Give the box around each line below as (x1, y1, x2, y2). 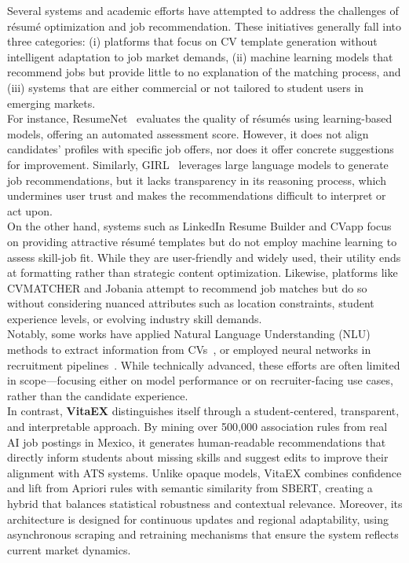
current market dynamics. (7, 541, 131, 557)
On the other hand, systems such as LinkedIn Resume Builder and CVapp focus (7, 218, 392, 234)
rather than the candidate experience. (7, 387, 188, 403)
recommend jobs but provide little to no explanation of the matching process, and (7, 64, 401, 80)
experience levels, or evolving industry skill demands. (7, 310, 262, 326)
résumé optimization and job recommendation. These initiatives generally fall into (7, 17, 402, 34)
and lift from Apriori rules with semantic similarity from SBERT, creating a (7, 480, 373, 496)
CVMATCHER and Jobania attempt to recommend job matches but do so (7, 279, 367, 296)
